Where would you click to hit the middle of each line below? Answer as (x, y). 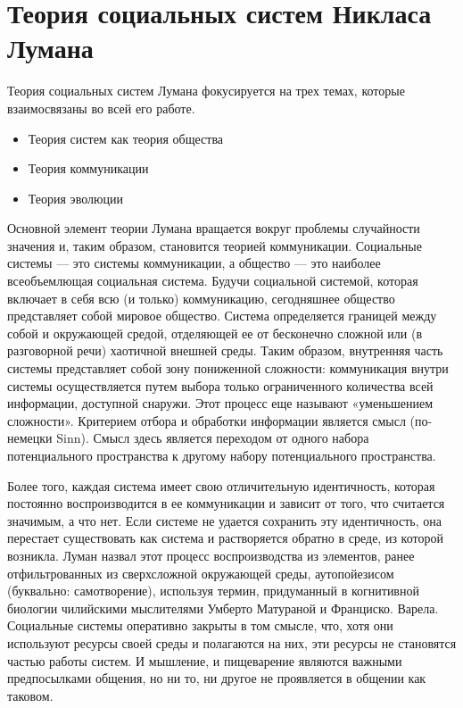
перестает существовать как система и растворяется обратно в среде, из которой (225, 538)
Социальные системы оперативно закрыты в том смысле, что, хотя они (200, 625)
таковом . (30, 695)
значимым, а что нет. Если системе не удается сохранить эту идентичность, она (224, 520)
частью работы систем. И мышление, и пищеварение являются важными (205, 660)
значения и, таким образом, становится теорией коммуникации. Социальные (215, 245)
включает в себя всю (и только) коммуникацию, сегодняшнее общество (201, 298)
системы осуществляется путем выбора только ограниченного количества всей (220, 385)
